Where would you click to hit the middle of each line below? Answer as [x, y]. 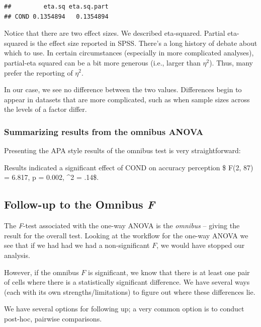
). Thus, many [231, 62]
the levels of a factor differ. [46, 109]
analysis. [17, 255]
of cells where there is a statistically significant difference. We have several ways [127, 282]
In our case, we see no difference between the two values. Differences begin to [123, 89]
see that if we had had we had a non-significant [77, 245]
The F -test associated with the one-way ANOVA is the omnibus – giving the [122, 225]
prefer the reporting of [38, 72]
